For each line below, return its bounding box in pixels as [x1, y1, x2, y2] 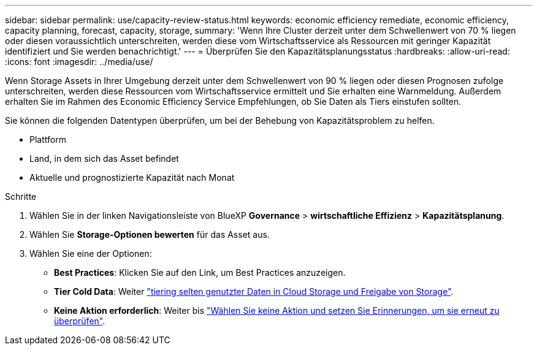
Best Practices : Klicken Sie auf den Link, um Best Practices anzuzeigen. [54, 267, 346, 278]
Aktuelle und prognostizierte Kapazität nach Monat [29, 172, 235, 183]
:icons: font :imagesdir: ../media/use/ [5, 56, 153, 67]
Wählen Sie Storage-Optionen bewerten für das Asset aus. [29, 229, 270, 240]
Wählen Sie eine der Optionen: [29, 248, 152, 259]
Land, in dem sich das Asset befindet [29, 153, 179, 164]
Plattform [29, 134, 66, 145]
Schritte [5, 191, 37, 202]
